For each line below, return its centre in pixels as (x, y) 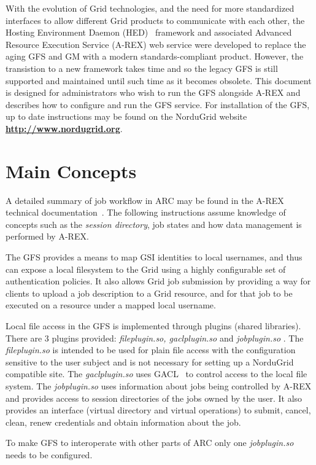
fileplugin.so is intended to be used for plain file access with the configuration (151, 350)
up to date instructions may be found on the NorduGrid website (126, 116)
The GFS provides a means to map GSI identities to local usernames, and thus (154, 257)
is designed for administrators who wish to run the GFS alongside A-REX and (153, 92)
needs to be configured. (49, 454)
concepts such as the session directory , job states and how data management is (154, 224)
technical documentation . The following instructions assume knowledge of (146, 212)
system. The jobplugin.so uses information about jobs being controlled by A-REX (159, 385)
